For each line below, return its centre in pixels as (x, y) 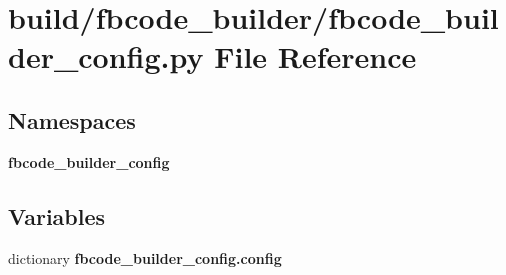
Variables (57, 215)
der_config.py (106, 56)
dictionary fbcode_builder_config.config (145, 257)
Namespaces (72, 119)
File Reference (315, 56)
